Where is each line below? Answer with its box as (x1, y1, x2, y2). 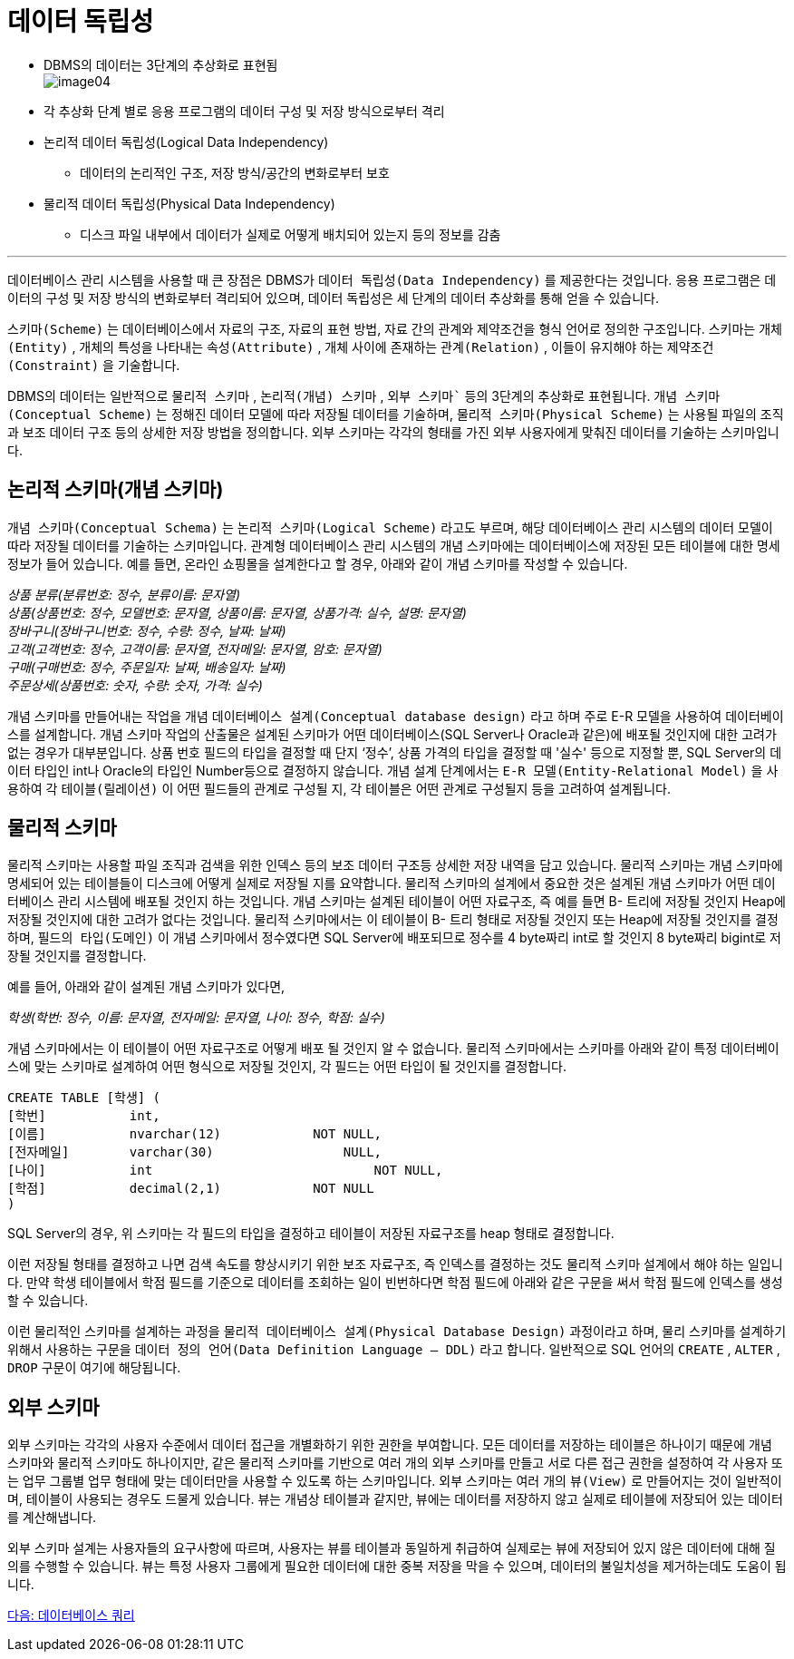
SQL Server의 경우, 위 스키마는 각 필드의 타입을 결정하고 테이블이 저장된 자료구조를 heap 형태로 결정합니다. (7, 1225, 615, 1242)
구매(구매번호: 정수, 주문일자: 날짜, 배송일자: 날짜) (7, 659, 286, 675)
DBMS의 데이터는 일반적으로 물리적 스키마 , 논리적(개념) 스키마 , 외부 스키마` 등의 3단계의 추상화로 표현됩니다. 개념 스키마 (7, 387, 721, 404)
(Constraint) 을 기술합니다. (7, 356, 180, 373)
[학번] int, (7, 1108, 160, 1124)
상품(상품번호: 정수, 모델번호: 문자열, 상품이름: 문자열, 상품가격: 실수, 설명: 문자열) (7, 604, 467, 620)
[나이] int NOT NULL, (7, 1163, 443, 1178)
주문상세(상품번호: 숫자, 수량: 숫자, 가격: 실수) (7, 677, 263, 693)
